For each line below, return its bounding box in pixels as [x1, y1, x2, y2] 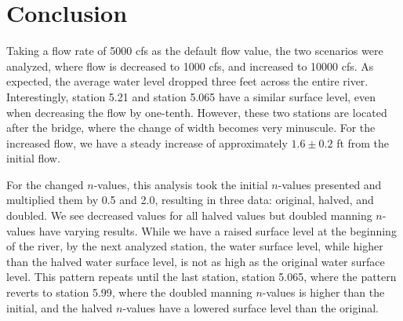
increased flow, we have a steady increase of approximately [6, 134, 288, 151]
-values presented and [278, 176, 382, 192]
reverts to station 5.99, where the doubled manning [6, 284, 252, 301]
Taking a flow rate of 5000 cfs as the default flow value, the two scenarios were [6, 42, 383, 59]
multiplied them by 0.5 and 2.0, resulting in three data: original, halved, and [6, 192, 374, 208]
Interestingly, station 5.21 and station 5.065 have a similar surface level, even [6, 88, 376, 104]
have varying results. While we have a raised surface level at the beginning [38, 222, 397, 239]
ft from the [336, 134, 390, 151]
